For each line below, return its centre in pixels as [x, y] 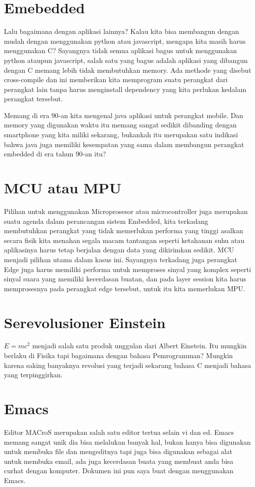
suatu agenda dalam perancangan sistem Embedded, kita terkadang [106, 221]
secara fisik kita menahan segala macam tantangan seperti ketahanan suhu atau [124, 240]
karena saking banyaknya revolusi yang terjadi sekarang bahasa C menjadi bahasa [128, 365]
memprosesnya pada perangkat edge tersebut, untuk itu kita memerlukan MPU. [125, 288]
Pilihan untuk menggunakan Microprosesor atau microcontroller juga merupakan [126, 211]
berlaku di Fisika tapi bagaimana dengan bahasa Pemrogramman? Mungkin [118, 355]
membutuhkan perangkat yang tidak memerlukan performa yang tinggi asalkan [124, 230]
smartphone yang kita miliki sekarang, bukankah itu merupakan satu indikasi [121, 135]
